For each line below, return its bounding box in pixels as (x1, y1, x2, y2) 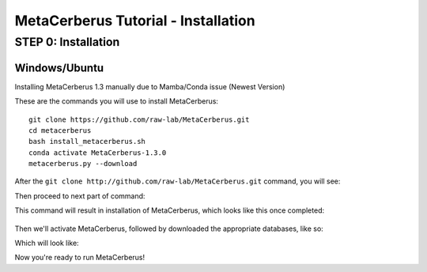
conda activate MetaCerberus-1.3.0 (28, 148, 167, 157)
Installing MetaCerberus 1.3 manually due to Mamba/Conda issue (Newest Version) (14, 81, 285, 91)
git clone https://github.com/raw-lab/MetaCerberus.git (28, 115, 250, 124)
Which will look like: (14, 238, 79, 248)
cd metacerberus (28, 126, 92, 134)
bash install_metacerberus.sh (28, 137, 146, 146)
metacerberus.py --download (28, 159, 138, 168)
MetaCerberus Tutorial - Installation (14, 12, 256, 29)
